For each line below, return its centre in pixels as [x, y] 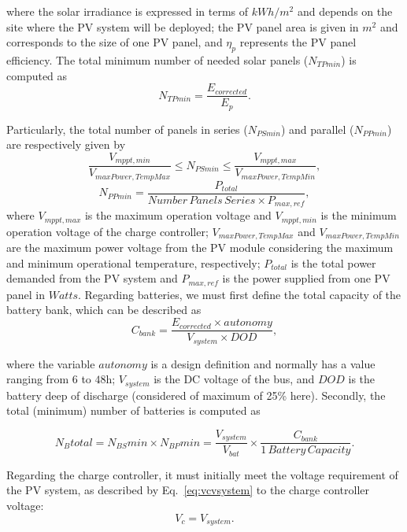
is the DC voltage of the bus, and [234, 379]
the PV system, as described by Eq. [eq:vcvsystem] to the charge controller [188, 490]
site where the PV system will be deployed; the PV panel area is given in [183, 26]
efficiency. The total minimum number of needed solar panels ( [157, 59]
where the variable [51, 363]
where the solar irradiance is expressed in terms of [128, 11]
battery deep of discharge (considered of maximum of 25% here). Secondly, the [196, 395]
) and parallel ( [317, 129]
